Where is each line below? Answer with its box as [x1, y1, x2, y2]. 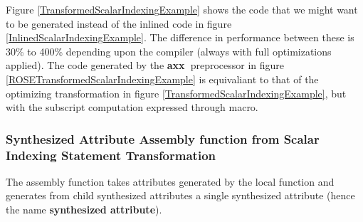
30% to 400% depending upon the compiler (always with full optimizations [6, 43, 332, 58]
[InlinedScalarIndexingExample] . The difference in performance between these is [6, 30, 354, 45]
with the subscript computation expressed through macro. [6, 100, 258, 115]
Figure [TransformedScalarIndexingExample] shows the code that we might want [6, 2, 358, 16]
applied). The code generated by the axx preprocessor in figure [6, 58, 285, 73]
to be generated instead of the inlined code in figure [6, 16, 232, 31]
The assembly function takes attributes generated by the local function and [6, 174, 335, 189]
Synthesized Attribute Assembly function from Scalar [6, 129, 320, 147]
